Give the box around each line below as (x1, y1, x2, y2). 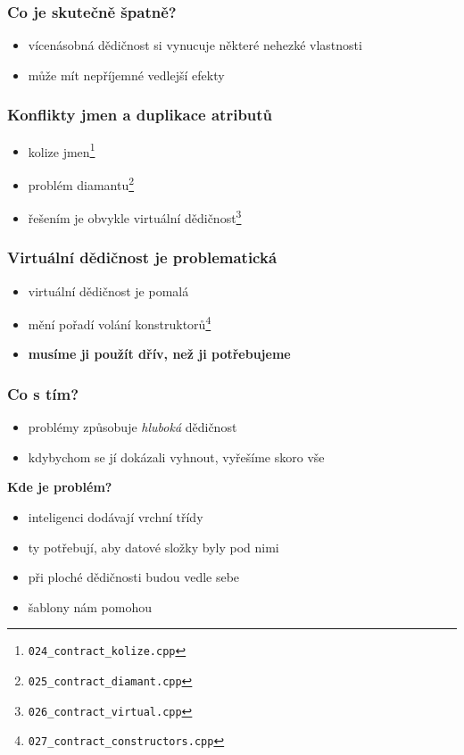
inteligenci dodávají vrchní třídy (28, 508, 203, 527)
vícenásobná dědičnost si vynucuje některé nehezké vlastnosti (28, 36, 362, 54)
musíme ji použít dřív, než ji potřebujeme (28, 344, 291, 363)
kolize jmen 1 (28, 139, 95, 161)
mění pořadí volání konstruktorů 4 (28, 312, 211, 333)
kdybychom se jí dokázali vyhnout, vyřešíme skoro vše (28, 447, 325, 466)
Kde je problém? (7, 477, 112, 496)
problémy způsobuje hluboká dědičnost (28, 418, 237, 436)
